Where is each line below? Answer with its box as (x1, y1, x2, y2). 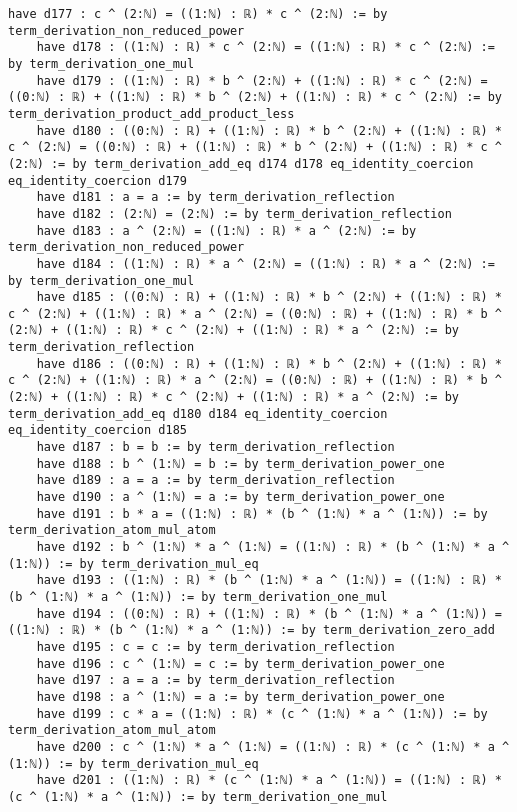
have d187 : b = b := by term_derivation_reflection (36, 440, 395, 455)
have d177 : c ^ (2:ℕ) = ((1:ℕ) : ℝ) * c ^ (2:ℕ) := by (8, 7, 388, 21)
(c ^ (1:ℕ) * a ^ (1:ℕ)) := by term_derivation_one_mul (8, 789, 388, 804)
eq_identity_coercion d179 (8, 173, 187, 188)
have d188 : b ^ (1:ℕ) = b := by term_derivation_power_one (36, 456, 445, 471)
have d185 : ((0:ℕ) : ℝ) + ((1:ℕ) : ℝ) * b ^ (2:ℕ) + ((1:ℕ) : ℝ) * (36, 290, 502, 305)
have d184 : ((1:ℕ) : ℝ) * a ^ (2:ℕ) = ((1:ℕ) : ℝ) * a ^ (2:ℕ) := (36, 256, 495, 271)
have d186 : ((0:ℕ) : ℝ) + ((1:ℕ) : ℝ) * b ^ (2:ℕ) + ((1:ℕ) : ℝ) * (36, 356, 502, 371)
